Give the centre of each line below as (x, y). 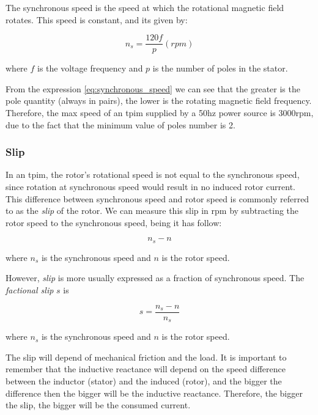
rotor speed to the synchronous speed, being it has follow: (114, 222)
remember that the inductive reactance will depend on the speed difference (146, 369)
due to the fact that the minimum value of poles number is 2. (120, 124)
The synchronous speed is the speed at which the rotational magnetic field (145, 7)
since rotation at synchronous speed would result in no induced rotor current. (150, 187)
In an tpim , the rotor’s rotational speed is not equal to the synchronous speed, (153, 174)
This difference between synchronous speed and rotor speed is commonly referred (157, 198)
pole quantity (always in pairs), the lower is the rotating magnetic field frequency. (159, 101)
